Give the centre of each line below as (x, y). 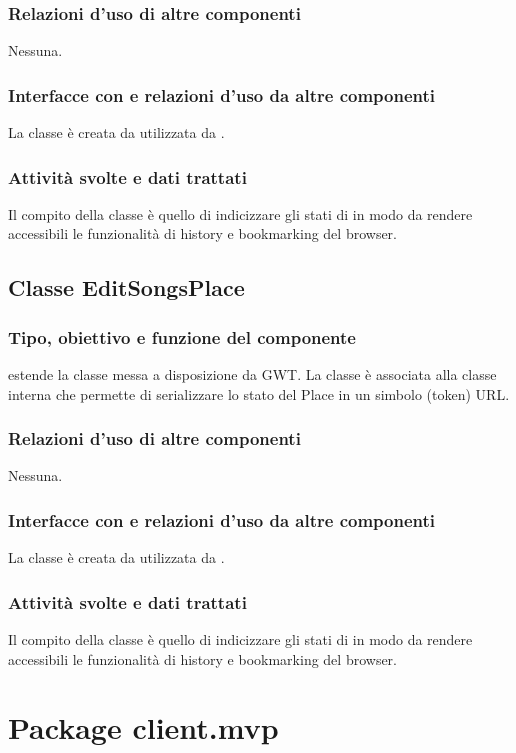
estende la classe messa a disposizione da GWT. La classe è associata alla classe (252, 374)
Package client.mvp (143, 727)
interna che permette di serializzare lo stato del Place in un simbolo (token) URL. (259, 393)
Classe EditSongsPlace (126, 287)
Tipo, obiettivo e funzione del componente (182, 336)
